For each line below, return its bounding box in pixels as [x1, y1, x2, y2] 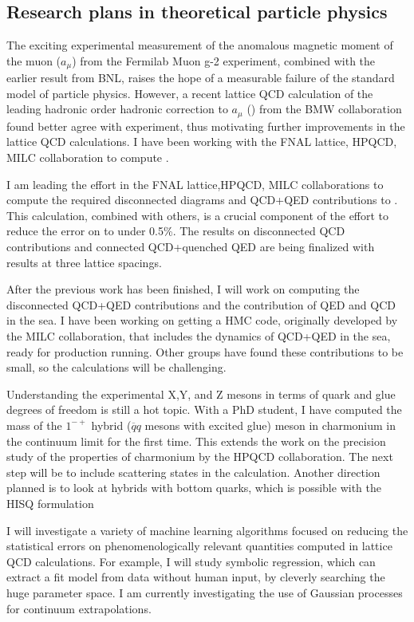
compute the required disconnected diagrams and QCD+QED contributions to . [6, 191, 398, 208]
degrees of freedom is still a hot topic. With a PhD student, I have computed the [6, 401, 402, 418]
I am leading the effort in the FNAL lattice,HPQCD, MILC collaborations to [6, 175, 384, 192]
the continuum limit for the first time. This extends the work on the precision [6, 432, 386, 449]
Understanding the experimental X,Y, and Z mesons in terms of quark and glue [6, 385, 396, 402]
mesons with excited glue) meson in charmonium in [144, 416, 396, 433]
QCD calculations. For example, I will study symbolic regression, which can [6, 553, 376, 569]
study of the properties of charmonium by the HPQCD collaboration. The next [6, 448, 393, 465]
